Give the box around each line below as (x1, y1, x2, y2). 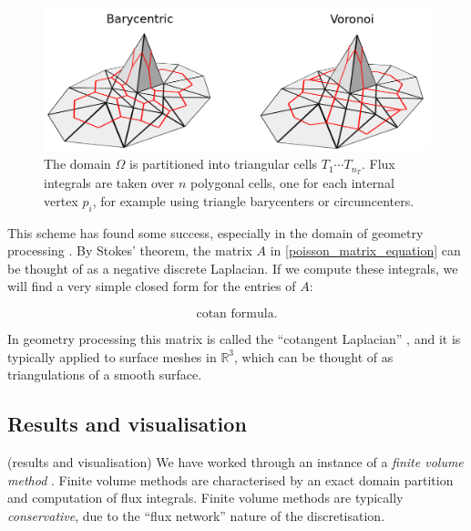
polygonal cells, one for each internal (190, 173, 394, 193)
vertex (44, 191, 78, 210)
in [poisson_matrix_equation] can (270, 241, 461, 260)
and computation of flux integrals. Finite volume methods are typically (7, 488, 404, 507)
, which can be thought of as (234, 347, 394, 366)
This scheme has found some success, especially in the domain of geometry (7, 223, 424, 242)
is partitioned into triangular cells (129, 154, 318, 173)
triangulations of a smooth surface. (7, 365, 202, 384)
